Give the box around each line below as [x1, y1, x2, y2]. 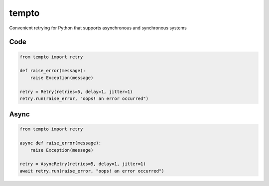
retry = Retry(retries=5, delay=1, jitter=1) [19, 89, 133, 94]
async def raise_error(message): [19, 140, 102, 146]
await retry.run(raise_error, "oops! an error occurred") [19, 168, 164, 174]
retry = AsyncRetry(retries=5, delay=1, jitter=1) [19, 161, 146, 167]
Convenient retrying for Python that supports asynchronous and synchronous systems [9, 25, 187, 31]
